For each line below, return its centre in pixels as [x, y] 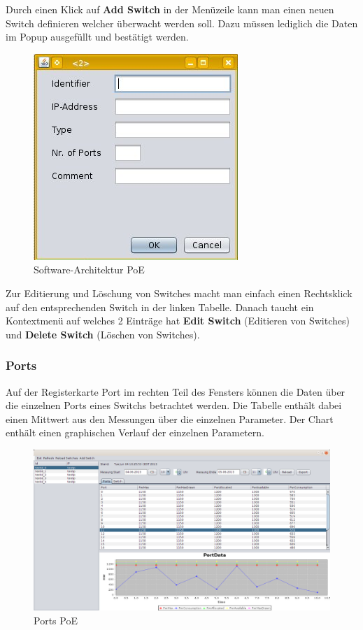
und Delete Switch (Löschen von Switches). [103, 334]
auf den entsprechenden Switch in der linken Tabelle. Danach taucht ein [160, 307]
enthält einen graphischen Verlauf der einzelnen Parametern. [135, 432]
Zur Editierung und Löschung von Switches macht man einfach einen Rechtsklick [179, 293]
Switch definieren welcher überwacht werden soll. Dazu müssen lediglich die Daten [182, 23]
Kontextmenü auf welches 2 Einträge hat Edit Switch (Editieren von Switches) [178, 321]
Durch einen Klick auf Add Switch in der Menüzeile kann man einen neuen [170, 9]
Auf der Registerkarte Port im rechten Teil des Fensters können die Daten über [176, 391]
